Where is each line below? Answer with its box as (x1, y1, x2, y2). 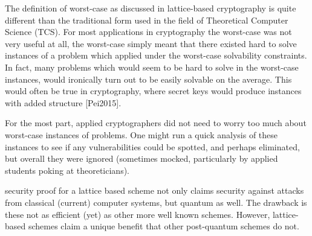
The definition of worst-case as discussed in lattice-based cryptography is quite (5, 2, 296, 14)
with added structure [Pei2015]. (5, 96, 122, 109)
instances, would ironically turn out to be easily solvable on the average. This (5, 72, 292, 85)
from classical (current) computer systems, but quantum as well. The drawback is (5, 196, 307, 208)
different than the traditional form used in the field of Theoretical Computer (5, 13, 288, 26)
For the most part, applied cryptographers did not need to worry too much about (5, 116, 307, 129)
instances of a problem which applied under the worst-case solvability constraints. (5, 49, 307, 62)
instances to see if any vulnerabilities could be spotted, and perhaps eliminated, (5, 140, 300, 153)
